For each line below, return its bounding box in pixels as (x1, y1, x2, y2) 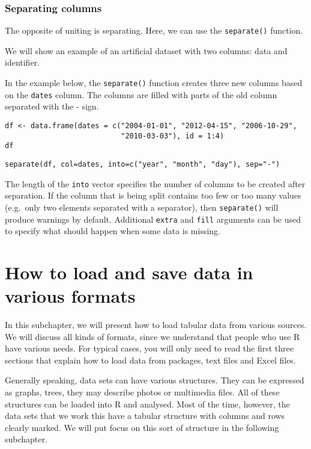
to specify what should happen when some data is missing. (5, 224, 221, 237)
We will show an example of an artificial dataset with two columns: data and (5, 44, 288, 57)
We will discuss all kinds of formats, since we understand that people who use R (5, 330, 300, 342)
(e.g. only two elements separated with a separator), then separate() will (5, 200, 279, 213)
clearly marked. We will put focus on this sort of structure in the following (5, 421, 279, 433)
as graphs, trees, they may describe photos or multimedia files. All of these (5, 386, 280, 398)
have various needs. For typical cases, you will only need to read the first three (5, 342, 294, 355)
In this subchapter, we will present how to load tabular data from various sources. (5, 318, 307, 331)
